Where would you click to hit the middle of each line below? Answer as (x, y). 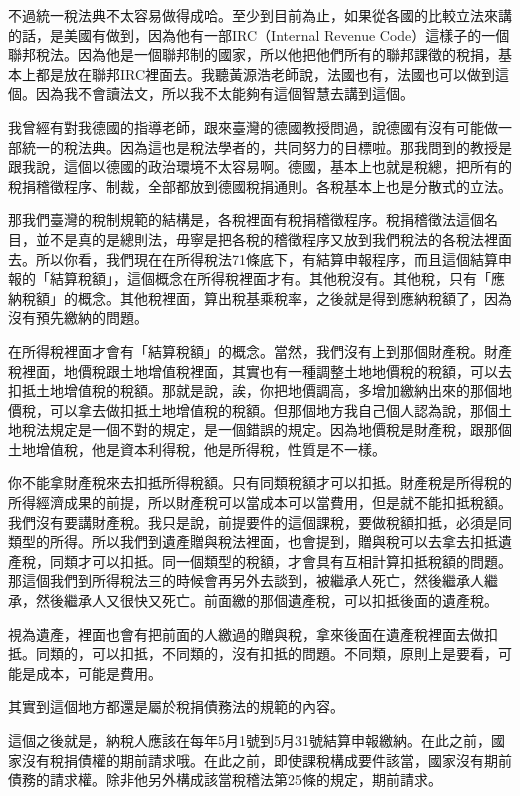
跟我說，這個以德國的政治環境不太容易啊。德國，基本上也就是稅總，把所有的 (260, 166)
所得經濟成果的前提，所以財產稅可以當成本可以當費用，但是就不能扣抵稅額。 (260, 502)
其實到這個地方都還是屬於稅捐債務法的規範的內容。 (176, 706)
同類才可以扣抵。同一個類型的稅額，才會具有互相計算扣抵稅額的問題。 (280, 560)
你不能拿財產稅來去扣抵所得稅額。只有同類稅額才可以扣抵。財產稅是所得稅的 (260, 482)
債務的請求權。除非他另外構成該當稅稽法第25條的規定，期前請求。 (225, 779)
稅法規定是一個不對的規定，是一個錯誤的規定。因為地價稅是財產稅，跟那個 (266, 429)
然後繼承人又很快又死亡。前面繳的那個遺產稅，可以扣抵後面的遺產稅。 (266, 600)
